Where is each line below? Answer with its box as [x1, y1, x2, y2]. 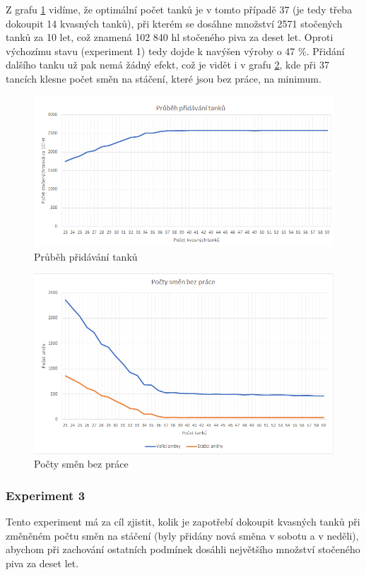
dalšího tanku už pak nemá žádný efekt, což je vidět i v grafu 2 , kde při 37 [6, 57, 329, 72]
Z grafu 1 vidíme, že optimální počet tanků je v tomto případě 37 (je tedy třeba [6, 2, 353, 16]
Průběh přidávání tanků [34, 249, 138, 263]
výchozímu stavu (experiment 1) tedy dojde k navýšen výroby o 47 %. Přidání [6, 43, 345, 58]
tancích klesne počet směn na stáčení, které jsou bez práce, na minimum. [6, 71, 321, 85]
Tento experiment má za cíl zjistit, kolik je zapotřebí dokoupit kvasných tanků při [6, 514, 360, 528]
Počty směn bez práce [34, 456, 129, 471]
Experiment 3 [6, 486, 85, 504]
